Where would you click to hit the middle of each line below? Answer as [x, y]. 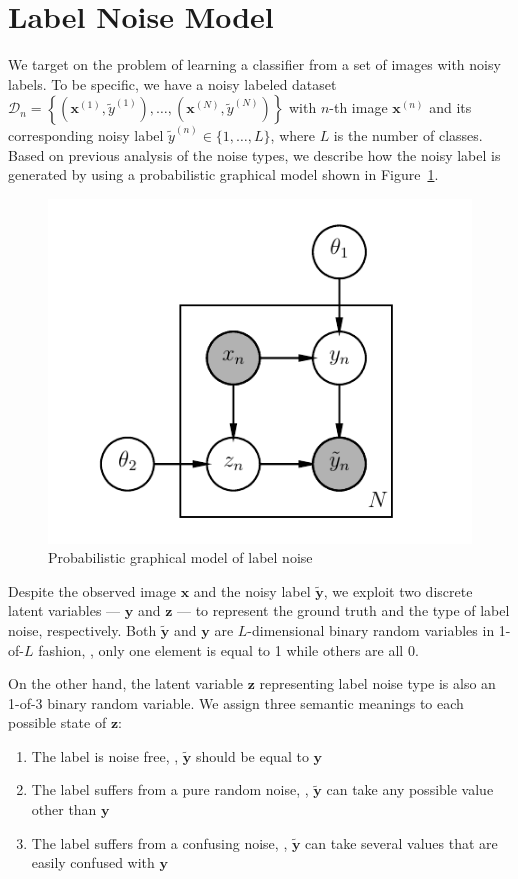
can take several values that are [401, 842]
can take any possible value [410, 789]
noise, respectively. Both [82, 629]
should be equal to [252, 755]
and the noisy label [252, 590]
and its [450, 107]
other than [64, 809]
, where [292, 134]
